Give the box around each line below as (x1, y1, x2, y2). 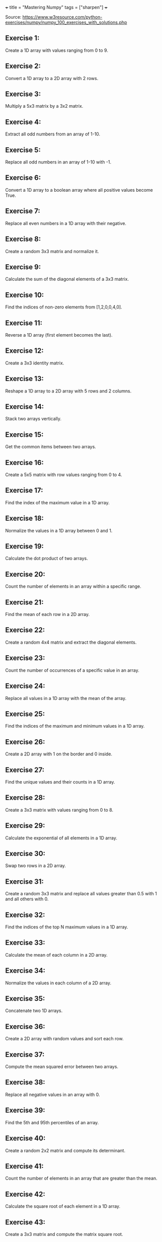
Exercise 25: (5, 710, 45, 718)
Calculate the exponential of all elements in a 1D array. (5, 835, 117, 841)
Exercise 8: (5, 235, 41, 244)
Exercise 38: (5, 1078, 45, 1086)
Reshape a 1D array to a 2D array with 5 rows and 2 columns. (5, 387, 132, 394)
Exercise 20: (5, 570, 45, 578)
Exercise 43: (5, 1218, 46, 1226)
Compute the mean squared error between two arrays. (5, 1064, 119, 1070)
